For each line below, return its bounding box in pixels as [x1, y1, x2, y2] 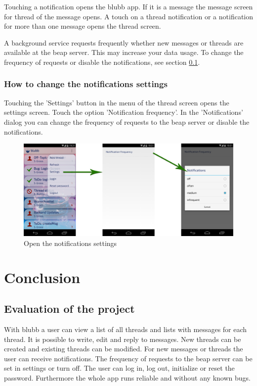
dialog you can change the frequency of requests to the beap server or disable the [4, 116, 250, 127]
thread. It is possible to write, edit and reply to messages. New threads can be [4, 334, 241, 344]
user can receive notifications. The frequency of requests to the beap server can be [4, 353, 253, 363]
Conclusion [4, 267, 81, 287]
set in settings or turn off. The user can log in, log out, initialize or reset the [4, 363, 235, 373]
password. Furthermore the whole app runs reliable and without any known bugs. [4, 373, 251, 383]
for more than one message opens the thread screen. [4, 21, 161, 31]
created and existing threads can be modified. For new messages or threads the [4, 343, 243, 354]
